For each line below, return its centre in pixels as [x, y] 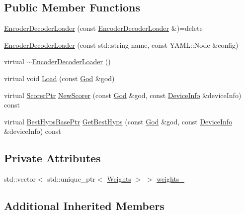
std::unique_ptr [71, 179]
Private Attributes [52, 158]
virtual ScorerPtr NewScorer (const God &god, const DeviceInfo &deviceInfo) [123, 95]
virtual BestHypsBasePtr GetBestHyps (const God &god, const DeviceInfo [118, 121]
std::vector [20, 179]
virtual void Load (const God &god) [59, 78]
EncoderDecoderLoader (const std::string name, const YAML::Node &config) [121, 45]
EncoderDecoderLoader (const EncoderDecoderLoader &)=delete [103, 28]
